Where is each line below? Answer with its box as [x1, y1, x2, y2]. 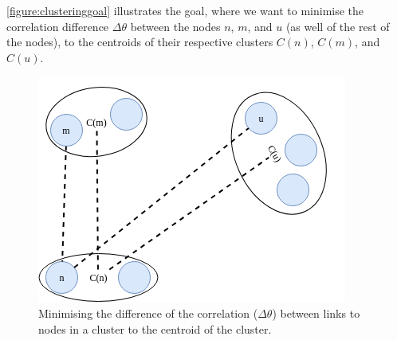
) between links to [272, 304, 360, 321]
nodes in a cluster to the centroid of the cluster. [38, 320, 272, 337]
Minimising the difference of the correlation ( [38, 304, 258, 321]
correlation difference [6, 18, 109, 34]
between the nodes [130, 18, 221, 34]
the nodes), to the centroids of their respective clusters [6, 33, 273, 50]
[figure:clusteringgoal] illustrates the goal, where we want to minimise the [6, 2, 364, 18]
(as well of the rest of [285, 18, 390, 34]
